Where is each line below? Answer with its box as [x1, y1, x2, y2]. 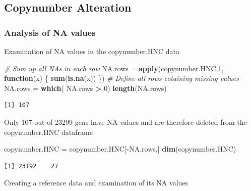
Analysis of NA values [4, 26, 96, 38]
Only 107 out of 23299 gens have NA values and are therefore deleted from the [4, 116, 247, 127]
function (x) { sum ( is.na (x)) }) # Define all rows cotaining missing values [4, 73, 239, 83]
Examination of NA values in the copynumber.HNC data [4, 46, 179, 56]
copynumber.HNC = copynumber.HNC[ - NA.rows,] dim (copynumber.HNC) [4, 144, 236, 154]
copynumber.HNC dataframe [4, 126, 93, 137]
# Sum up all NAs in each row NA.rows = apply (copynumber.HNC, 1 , [4, 63, 224, 73]
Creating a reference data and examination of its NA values [4, 177, 189, 188]
